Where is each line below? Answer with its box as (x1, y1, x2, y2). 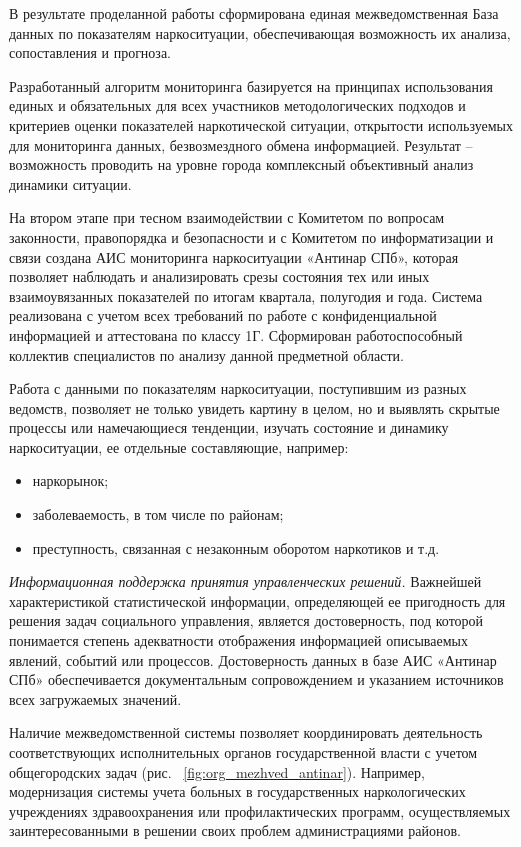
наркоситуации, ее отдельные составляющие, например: (9, 436, 349, 457)
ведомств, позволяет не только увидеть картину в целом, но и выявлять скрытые (9, 397, 500, 418)
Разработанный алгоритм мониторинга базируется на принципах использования (9, 75, 493, 96)
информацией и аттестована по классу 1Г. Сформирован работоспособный (9, 324, 463, 345)
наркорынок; (32, 470, 109, 491)
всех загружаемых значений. (9, 688, 182, 709)
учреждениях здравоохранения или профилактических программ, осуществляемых (9, 800, 511, 821)
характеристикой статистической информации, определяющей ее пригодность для (9, 590, 506, 611)
